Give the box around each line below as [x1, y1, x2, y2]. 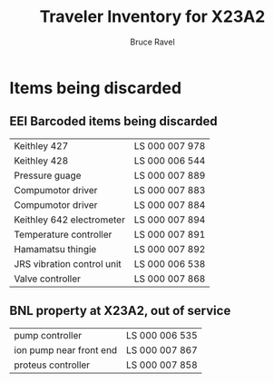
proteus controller [14, 358, 91, 371]
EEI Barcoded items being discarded [9, 113, 218, 129]
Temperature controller [14, 228, 113, 241]
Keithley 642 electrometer [14, 213, 125, 226]
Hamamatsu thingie [14, 242, 97, 255]
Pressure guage [14, 169, 82, 182]
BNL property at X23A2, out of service [9, 303, 231, 319]
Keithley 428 [14, 154, 69, 167]
